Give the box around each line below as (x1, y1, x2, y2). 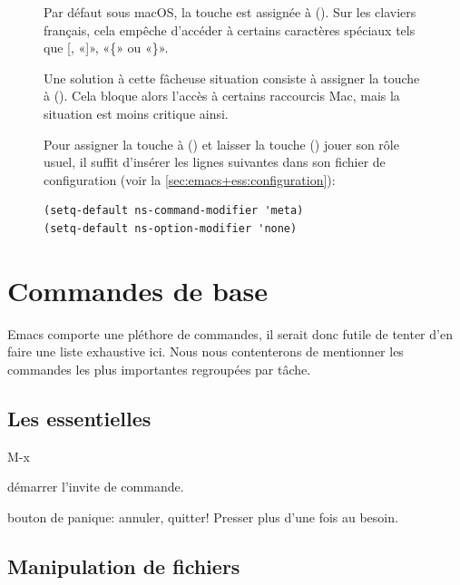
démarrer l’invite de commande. (7, 477, 184, 496)
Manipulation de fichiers (7, 551, 240, 580)
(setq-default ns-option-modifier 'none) (44, 221, 298, 235)
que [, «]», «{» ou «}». (44, 38, 169, 57)
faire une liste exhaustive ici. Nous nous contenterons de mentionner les (7, 342, 404, 361)
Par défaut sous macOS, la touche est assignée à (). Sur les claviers (44, 3, 416, 21)
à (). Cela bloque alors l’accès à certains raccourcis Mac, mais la (44, 86, 400, 105)
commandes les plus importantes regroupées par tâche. (7, 359, 311, 378)
